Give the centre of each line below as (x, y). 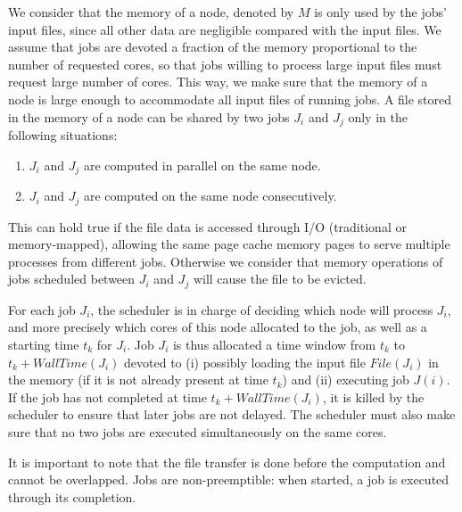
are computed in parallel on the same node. (202, 165)
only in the (378, 116)
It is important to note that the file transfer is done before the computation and (227, 462)
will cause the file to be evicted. (280, 279)
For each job (42, 309)
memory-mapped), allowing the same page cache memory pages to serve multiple (229, 244)
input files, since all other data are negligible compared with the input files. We (225, 29)
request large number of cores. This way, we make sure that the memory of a (218, 82)
